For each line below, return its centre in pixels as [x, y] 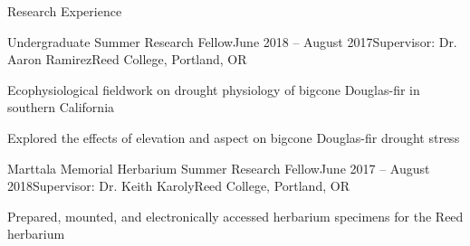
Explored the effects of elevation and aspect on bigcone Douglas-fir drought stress [234, 137]
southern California [61, 107]
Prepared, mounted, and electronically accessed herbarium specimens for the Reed [235, 216]
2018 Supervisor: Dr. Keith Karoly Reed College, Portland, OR [178, 186]
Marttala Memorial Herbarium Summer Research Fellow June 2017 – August [219, 168]
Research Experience [65, 11]
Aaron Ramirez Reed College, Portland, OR [127, 59]
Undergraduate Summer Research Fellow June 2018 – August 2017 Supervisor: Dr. [232, 41]
